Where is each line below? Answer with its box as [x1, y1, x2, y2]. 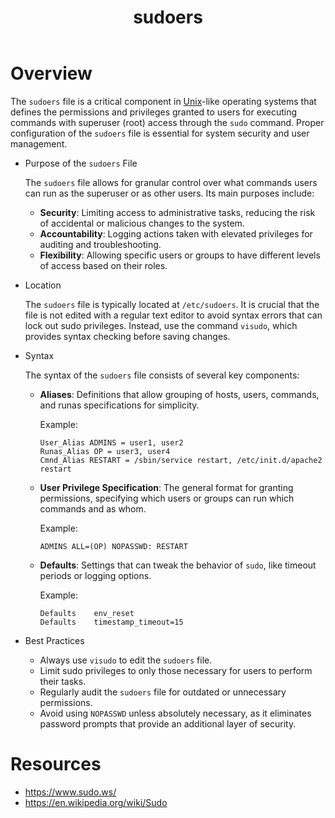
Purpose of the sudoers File [24, 157, 138, 169]
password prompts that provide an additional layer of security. [39, 717, 297, 730]
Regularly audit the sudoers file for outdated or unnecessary [39, 686, 287, 698]
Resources [10, 753, 102, 776]
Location [24, 279, 62, 291]
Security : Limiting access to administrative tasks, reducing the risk [39, 206, 316, 218]
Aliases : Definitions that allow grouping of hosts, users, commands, [39, 388, 320, 400]
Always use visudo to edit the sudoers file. [39, 654, 213, 666]
